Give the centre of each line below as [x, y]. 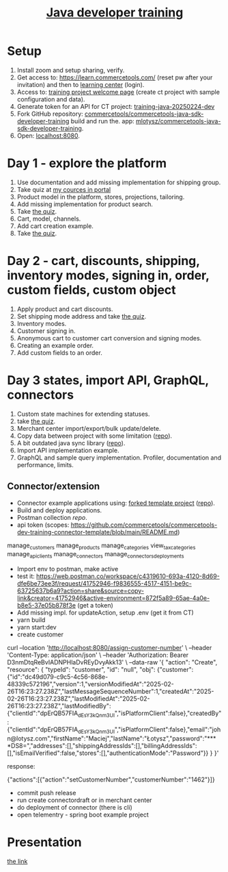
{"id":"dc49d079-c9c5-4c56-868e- [58, 677]
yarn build [31, 620]
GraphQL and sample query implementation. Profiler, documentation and [119, 458]
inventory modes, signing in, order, [108, 276]
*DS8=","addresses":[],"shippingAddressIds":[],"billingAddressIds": [102, 745]
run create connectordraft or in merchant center [84, 800]
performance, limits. [45, 464]
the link [17, 861]
